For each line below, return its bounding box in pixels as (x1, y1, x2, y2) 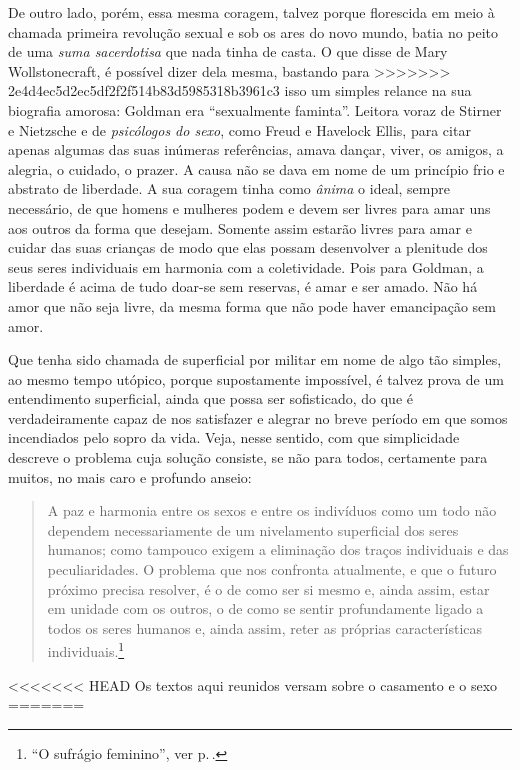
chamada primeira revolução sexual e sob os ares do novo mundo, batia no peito (8, 21, 499, 42)
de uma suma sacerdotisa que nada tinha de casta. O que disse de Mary (8, 41, 448, 62)
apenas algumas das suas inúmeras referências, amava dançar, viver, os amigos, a (8, 139, 504, 160)
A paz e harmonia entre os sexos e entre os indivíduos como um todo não (47, 500, 497, 521)
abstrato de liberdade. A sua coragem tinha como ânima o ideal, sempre (8, 178, 450, 199)
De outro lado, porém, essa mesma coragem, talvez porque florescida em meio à (8, 2, 495, 22)
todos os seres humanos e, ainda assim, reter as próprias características (47, 617, 483, 638)
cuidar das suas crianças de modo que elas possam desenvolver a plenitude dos (8, 237, 488, 258)
